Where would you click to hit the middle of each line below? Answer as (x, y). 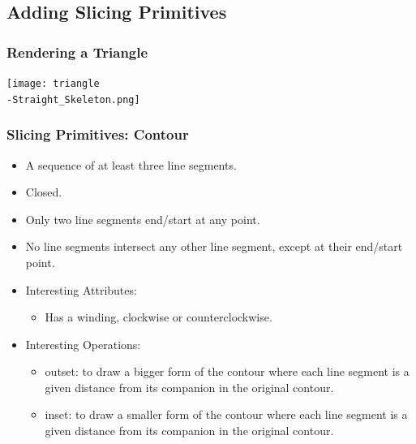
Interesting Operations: (83, 344)
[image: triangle (53, 84)
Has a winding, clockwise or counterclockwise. (159, 317)
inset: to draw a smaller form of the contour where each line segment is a (226, 414)
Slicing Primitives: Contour (98, 134)
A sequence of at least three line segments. (131, 164)
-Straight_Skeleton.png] (73, 99)
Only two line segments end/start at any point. (143, 219)
